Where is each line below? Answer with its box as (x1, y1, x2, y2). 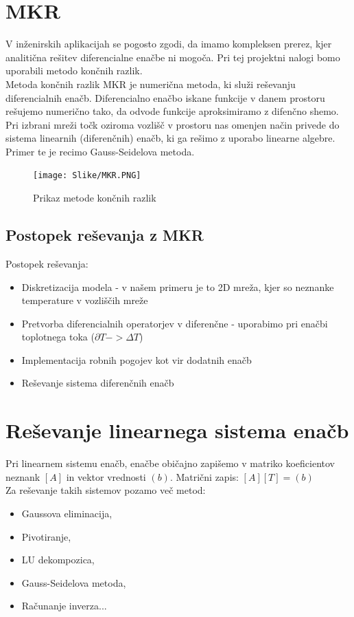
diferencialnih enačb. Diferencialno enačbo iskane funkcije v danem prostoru (5, 90, 325, 105)
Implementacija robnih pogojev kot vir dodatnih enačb (21, 352, 252, 367)
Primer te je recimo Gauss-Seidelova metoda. (5, 144, 195, 158)
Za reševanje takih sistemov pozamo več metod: (5, 483, 206, 497)
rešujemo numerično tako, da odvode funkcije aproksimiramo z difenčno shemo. (5, 104, 339, 118)
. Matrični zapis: (169, 469, 239, 484)
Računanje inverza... (21, 598, 107, 613)
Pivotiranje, (21, 529, 71, 543)
